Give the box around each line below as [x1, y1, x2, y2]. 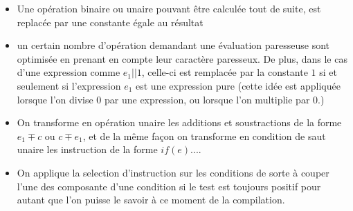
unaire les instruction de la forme [17, 142, 158, 157]
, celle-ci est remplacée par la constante [141, 65, 308, 79]
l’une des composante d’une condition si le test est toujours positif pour [17, 179, 321, 193]
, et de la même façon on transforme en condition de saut [82, 128, 326, 143]
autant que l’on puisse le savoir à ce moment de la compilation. [17, 192, 285, 207]
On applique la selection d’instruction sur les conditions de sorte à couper [17, 165, 329, 179]
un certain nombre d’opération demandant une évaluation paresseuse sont [17, 38, 330, 52]
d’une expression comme [17, 65, 120, 79]
